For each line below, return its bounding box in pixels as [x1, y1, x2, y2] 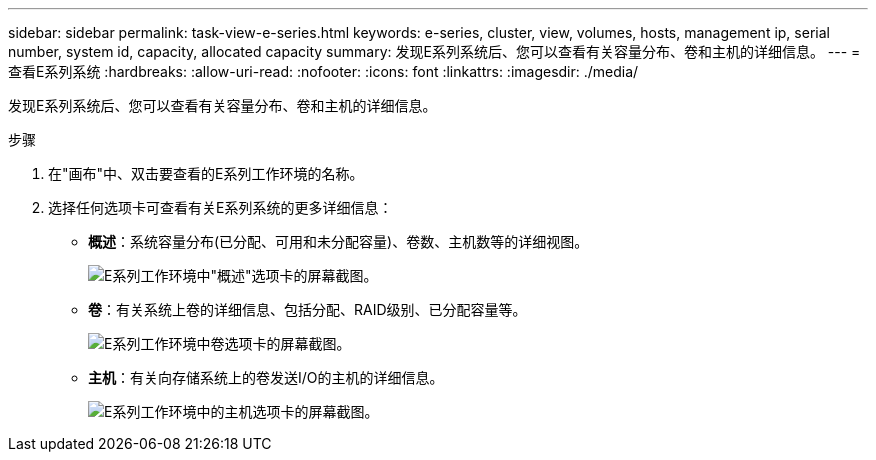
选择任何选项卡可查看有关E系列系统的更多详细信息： [48, 199, 393, 216]
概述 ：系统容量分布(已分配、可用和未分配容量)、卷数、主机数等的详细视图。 [88, 233, 589, 250]
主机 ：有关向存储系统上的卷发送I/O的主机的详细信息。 [88, 369, 444, 386]
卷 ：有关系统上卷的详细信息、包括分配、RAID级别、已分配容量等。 [88, 301, 527, 318]
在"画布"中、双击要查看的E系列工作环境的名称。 [48, 165, 364, 182]
